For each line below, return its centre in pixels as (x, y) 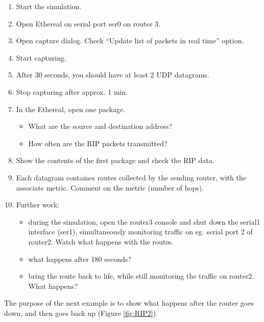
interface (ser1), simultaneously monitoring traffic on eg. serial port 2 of (140, 232)
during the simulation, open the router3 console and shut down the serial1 (144, 221)
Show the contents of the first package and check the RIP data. (115, 160)
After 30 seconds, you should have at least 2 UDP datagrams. (113, 75)
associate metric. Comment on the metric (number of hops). (110, 187)
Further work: (38, 205)
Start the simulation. (49, 6)
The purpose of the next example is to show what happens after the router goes (129, 303)
